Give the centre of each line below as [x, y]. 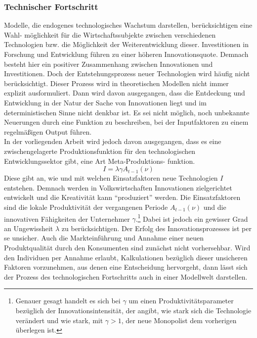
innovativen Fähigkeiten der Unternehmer [67, 218]
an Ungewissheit [29, 228]
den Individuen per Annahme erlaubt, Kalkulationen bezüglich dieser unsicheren [126, 257]
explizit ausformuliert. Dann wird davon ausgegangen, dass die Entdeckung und [125, 93]
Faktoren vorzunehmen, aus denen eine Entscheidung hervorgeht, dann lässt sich [126, 267]
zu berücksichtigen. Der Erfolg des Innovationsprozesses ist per [156, 228]
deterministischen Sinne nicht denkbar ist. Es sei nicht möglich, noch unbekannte [127, 112]
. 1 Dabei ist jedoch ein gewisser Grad [192, 218]
